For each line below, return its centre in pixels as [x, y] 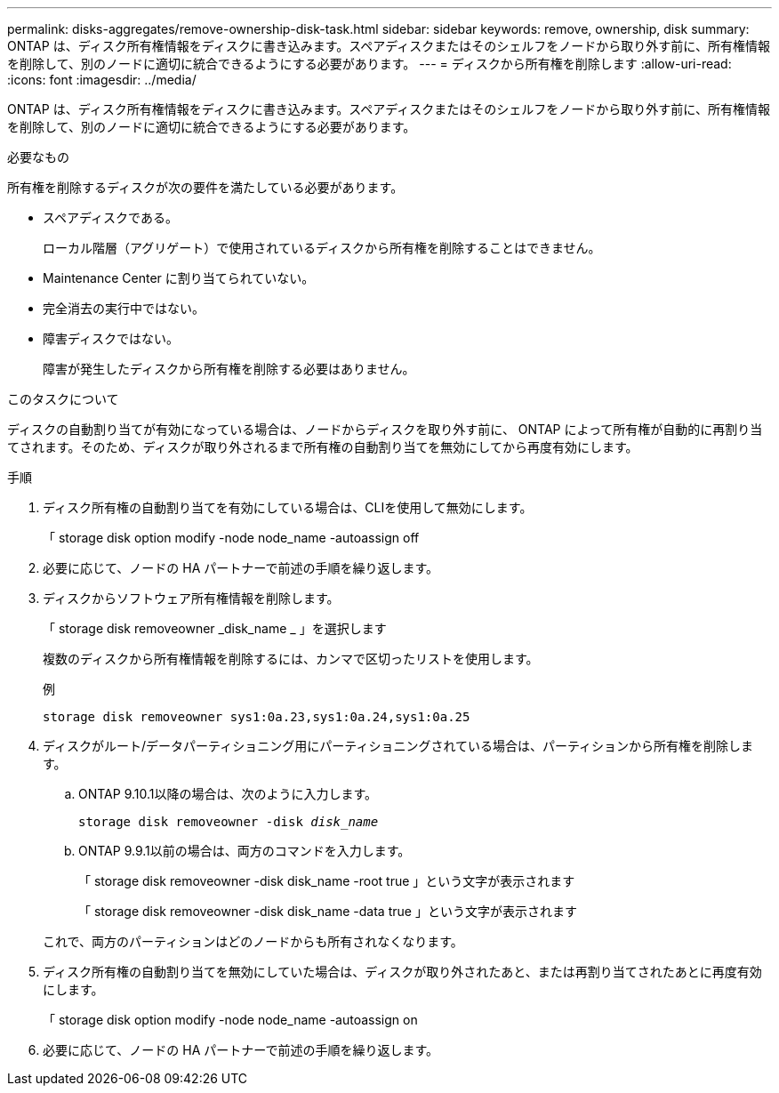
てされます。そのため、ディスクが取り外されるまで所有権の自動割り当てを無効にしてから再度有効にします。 [323, 447]
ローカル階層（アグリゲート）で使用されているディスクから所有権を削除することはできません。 [322, 248]
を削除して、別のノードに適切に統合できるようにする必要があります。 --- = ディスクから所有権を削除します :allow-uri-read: [369, 64]
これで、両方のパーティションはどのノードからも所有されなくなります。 [253, 941]
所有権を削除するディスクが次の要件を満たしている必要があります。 [205, 187]
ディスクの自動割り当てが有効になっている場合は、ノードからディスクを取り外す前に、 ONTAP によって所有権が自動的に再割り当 [385, 429]
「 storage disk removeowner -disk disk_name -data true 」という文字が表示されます [328, 911]
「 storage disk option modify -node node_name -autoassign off [231, 538]
